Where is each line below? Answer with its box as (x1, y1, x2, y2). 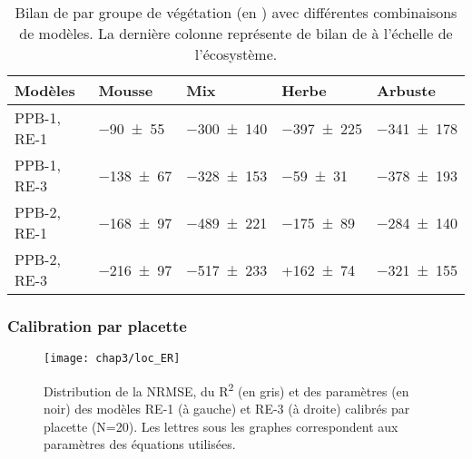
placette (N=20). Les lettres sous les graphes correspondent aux (44, 416, 398, 435)
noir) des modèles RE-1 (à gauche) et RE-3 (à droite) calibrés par (44, 399, 410, 418)
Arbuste (377, 80, 436, 101)
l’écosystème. (194, 44, 278, 64)
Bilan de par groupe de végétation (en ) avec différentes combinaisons (15, 2, 457, 23)
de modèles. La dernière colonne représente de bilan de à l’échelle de (19, 23, 453, 44)
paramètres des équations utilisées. (44, 435, 236, 454)
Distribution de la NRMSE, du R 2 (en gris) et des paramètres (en (44, 378, 409, 400)
